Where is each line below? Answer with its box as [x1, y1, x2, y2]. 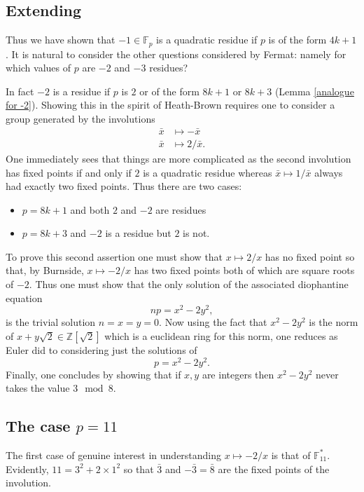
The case [6, 415, 71, 437]
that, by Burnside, [6, 263, 84, 278]
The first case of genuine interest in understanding [6, 447, 222, 462]
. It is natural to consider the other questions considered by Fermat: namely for [6, 46, 346, 61]
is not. [183, 226, 210, 240]
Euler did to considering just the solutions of [6, 342, 197, 357]
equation [6, 290, 43, 305]
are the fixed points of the [218, 461, 330, 476]
